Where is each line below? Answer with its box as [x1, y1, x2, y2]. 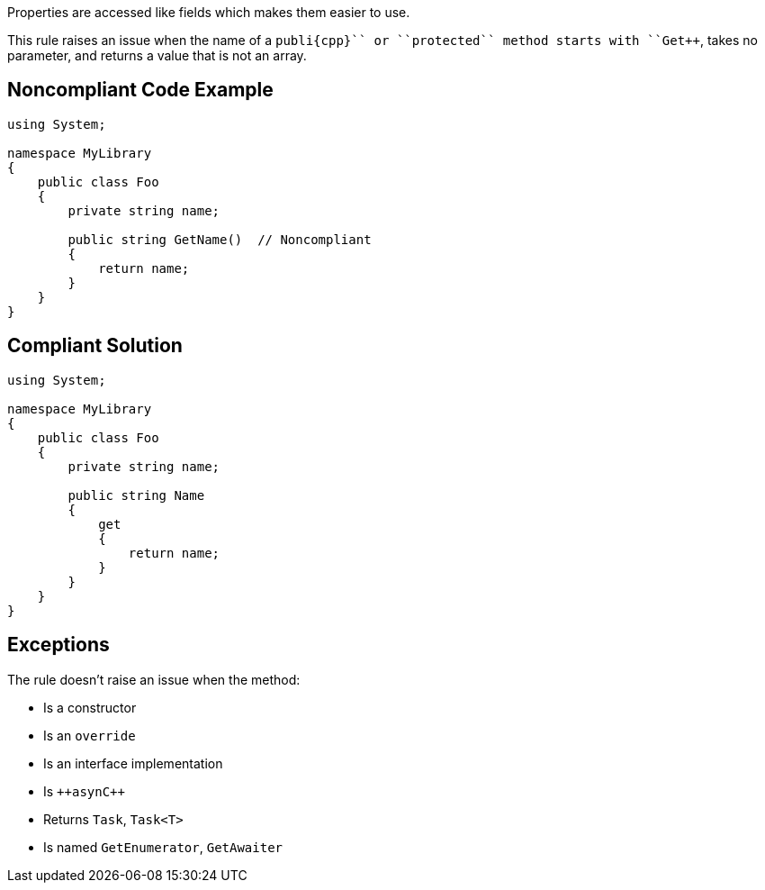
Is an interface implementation [43, 755, 223, 771]
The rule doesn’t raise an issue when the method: [7, 671, 301, 687]
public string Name [67, 487, 205, 503]
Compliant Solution [7, 334, 183, 358]
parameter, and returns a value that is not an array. [7, 48, 307, 63]
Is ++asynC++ [43, 783, 125, 799]
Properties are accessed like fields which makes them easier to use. [7, 5, 410, 20]
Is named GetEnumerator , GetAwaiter [43, 839, 283, 855]
